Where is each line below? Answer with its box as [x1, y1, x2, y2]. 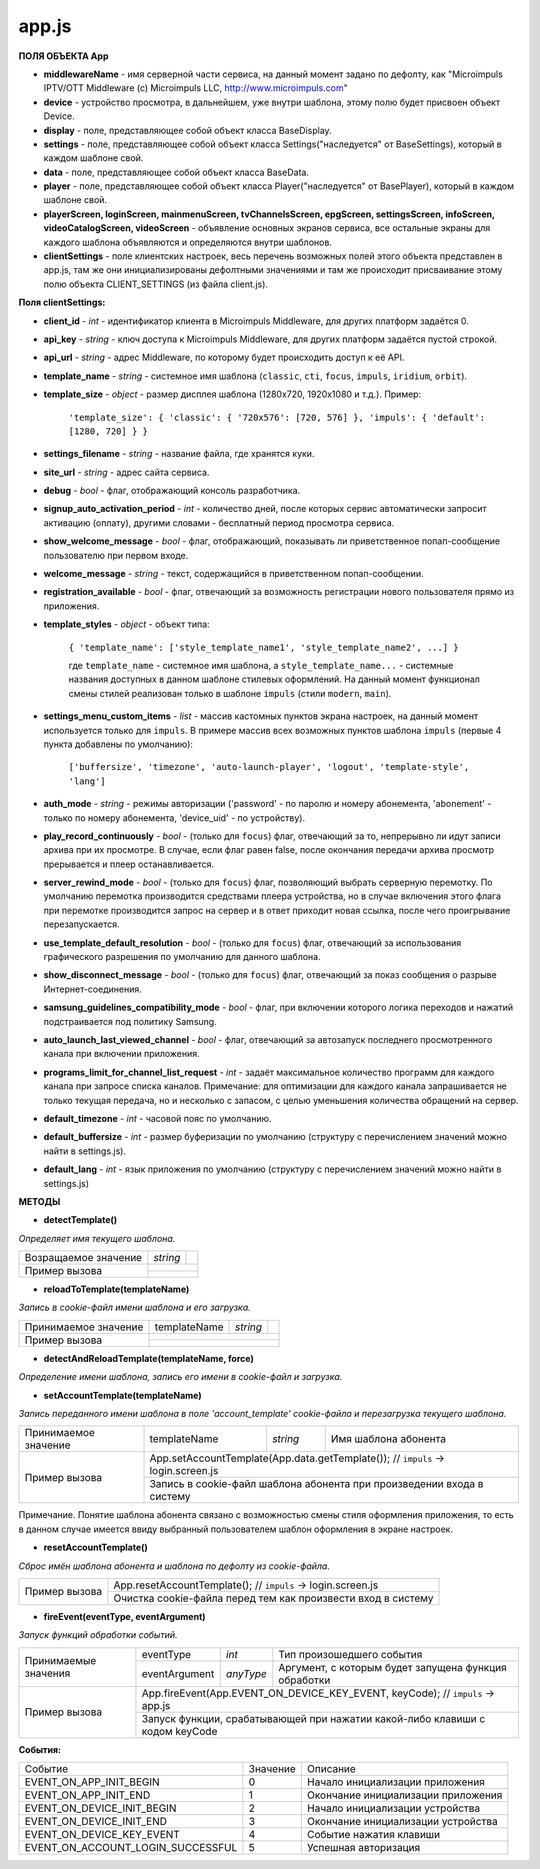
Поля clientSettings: [18, 296, 106, 309]
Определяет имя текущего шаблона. [18, 1232, 176, 1244]
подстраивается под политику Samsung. [43, 1015, 217, 1027]
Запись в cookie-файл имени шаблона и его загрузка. [18, 1301, 252, 1314]
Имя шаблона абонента [330, 1432, 447, 1446]
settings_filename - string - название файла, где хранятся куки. [43, 448, 315, 460]
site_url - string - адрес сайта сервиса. [43, 466, 210, 478]
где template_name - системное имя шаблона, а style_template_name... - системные [68, 660, 454, 671]
